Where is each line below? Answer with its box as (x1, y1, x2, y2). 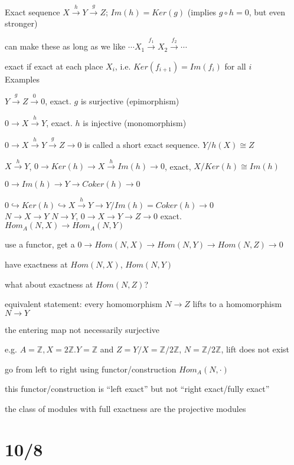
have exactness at (5, 258, 68, 270)
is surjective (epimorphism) (80, 95, 179, 107)
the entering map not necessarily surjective (5, 323, 160, 335)
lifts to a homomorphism (192, 298, 282, 310)
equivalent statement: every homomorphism (5, 298, 162, 310)
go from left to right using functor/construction (5, 362, 177, 375)
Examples (5, 72, 40, 85)
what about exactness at (5, 278, 93, 290)
